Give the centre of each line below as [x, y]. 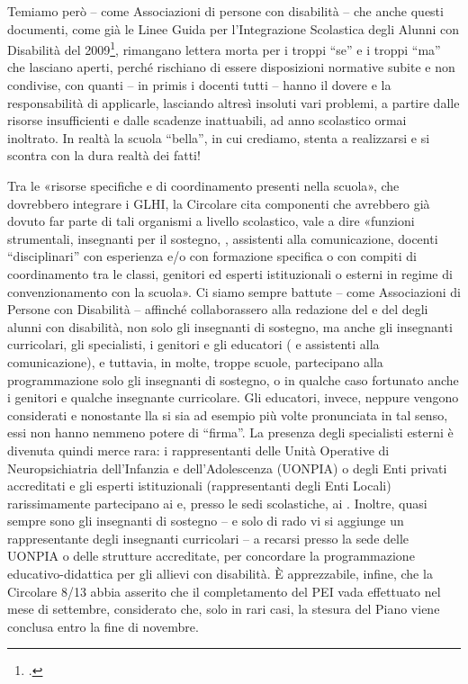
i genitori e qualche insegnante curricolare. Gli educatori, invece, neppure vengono [233, 397]
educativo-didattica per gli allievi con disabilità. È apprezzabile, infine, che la [220, 574]
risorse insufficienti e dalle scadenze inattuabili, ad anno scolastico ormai [207, 120]
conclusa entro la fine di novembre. [103, 626]
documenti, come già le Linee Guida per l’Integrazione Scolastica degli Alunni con [234, 28]
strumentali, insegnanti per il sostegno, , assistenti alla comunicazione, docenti [223, 238]
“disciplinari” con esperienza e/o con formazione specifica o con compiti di [212, 256]
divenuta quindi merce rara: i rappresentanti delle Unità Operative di [198, 450]
